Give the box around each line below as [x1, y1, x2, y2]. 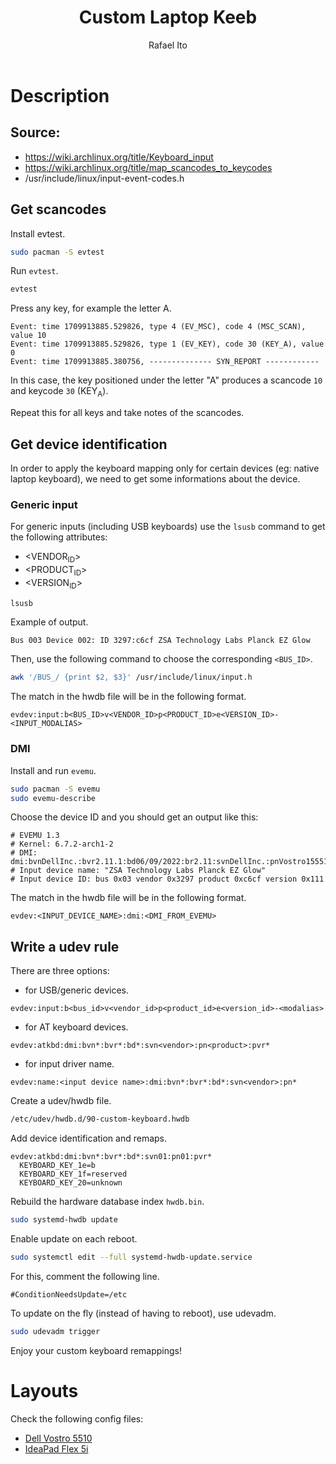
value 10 [10, 331, 47, 341]
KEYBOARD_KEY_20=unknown [19, 1178, 123, 1188]
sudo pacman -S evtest [10, 247, 105, 257]
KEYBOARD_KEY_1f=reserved [19, 1169, 128, 1180]
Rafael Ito [148, 39, 188, 51]
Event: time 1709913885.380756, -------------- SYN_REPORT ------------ [10, 357, 320, 367]
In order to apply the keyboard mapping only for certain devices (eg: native [10, 462, 320, 474]
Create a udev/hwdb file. [10, 1095, 112, 1107]
